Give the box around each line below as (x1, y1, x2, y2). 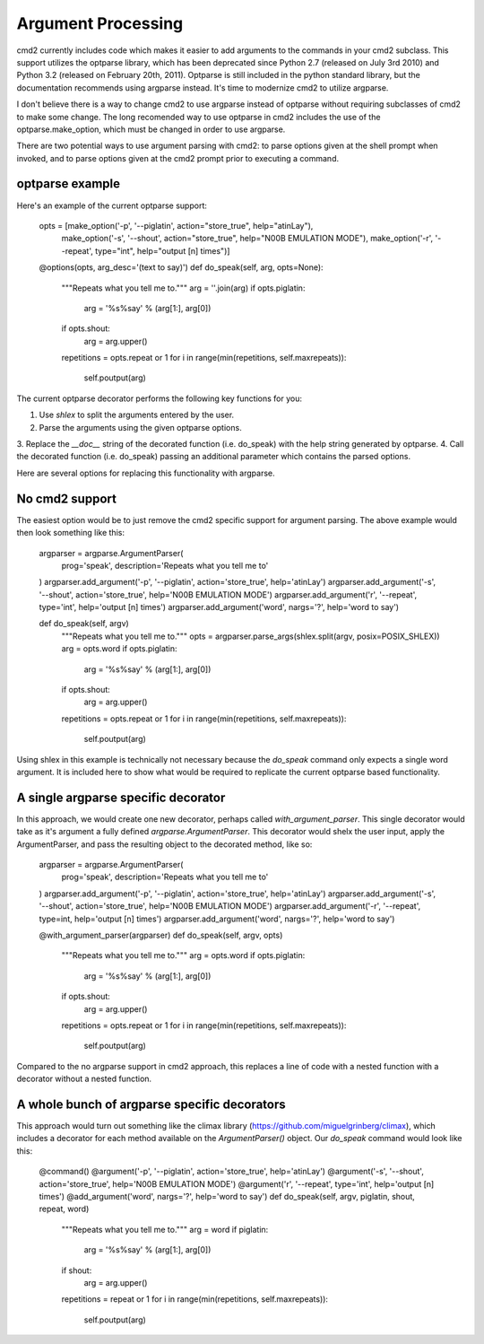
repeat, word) (39, 1203, 90, 1215)
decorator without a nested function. (16, 1073, 152, 1085)
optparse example (16, 176, 121, 192)
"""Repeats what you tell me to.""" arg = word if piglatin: (61, 1224, 269, 1235)
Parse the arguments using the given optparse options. (39, 422, 242, 432)
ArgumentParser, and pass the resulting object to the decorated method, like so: (16, 839, 313, 850)
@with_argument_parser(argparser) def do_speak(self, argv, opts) (39, 929, 283, 941)
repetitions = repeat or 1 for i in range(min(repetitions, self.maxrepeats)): (61, 1294, 329, 1305)
